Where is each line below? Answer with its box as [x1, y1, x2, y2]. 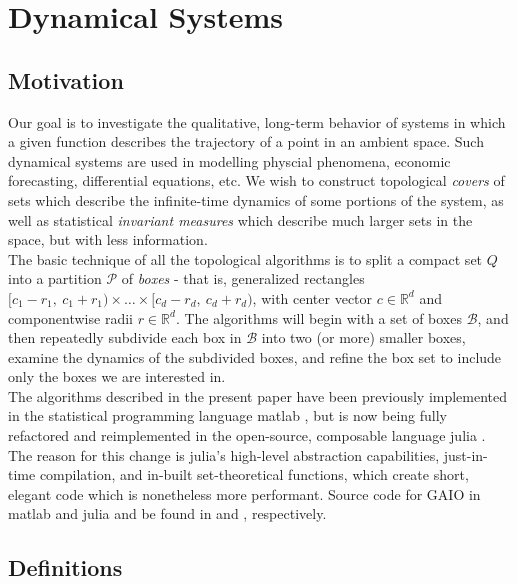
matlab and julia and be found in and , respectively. [8, 503, 327, 524]
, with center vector [252, 287, 373, 308]
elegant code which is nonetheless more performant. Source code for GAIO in [8, 483, 481, 504]
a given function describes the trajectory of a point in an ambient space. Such [8, 131, 484, 152]
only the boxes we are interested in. [8, 366, 226, 387]
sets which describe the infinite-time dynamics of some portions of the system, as [8, 189, 504, 210]
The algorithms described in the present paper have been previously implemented [8, 385, 508, 406]
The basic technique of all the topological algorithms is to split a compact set [8, 248, 483, 269]
